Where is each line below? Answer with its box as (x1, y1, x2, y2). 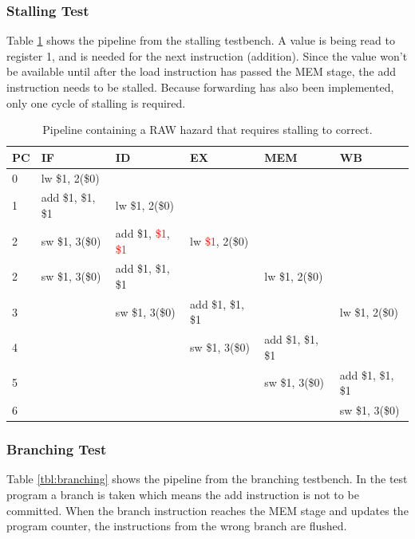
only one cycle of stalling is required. (6, 94, 186, 111)
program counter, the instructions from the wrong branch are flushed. (6, 517, 347, 534)
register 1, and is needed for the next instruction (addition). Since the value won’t (6, 47, 408, 64)
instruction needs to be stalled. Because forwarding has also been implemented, (6, 79, 394, 95)
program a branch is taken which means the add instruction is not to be (6, 486, 359, 502)
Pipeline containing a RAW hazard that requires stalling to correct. (42, 121, 373, 138)
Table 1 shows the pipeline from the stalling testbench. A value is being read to (6, 32, 395, 49)
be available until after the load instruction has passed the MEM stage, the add (6, 63, 396, 80)
